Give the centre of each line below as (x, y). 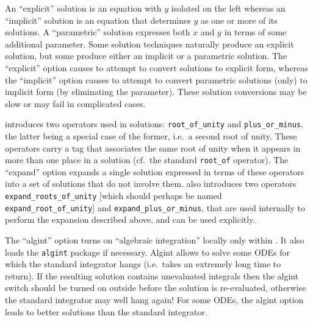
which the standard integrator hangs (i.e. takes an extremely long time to (143, 264)
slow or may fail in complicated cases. (75, 103)
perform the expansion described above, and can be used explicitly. (130, 219)
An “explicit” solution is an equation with (83, 8)
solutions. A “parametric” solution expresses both (98, 32)
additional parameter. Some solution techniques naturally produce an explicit (149, 44)
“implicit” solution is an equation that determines (98, 20)
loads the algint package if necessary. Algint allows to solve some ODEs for (148, 252)
